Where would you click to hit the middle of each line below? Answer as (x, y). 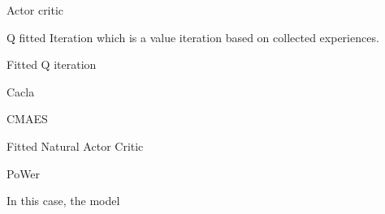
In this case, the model (63, 201)
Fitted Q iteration (52, 64)
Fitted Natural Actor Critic (75, 146)
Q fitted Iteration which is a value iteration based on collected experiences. (193, 37)
